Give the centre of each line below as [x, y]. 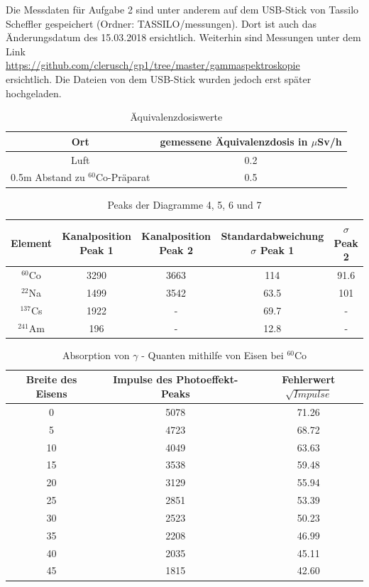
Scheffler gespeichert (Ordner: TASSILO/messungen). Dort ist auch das [161, 23]
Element [31, 242]
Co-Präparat [123, 177]
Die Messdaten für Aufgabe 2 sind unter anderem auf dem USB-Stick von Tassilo [182, 9]
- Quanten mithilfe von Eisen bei [213, 355]
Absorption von [96, 355]
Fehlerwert [309, 379]
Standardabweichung [272, 235]
